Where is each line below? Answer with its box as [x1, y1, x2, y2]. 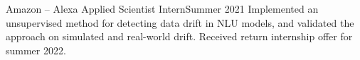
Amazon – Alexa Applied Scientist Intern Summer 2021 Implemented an [6, 1, 319, 16]
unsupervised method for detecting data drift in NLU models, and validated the [6, 15, 354, 30]
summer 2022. [6, 42, 66, 57]
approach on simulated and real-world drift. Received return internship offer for [6, 29, 353, 44]
